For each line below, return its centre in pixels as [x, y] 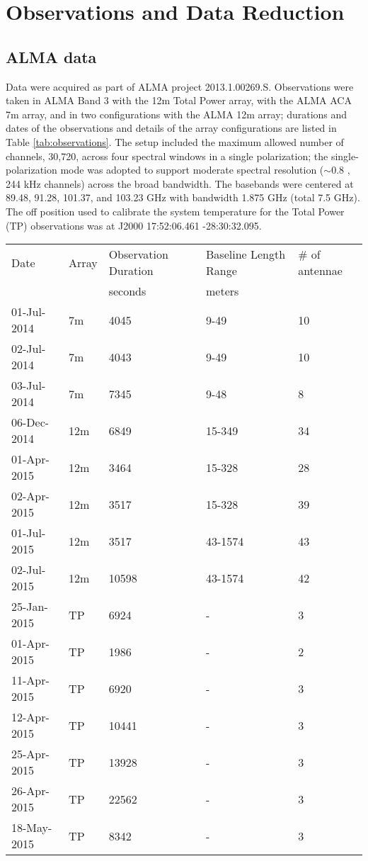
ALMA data [51, 56]
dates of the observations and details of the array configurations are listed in [171, 128]
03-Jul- [29, 386]
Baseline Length [246, 254]
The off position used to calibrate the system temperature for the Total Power [175, 211]
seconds [127, 291]
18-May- [32, 828]
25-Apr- [30, 754]
